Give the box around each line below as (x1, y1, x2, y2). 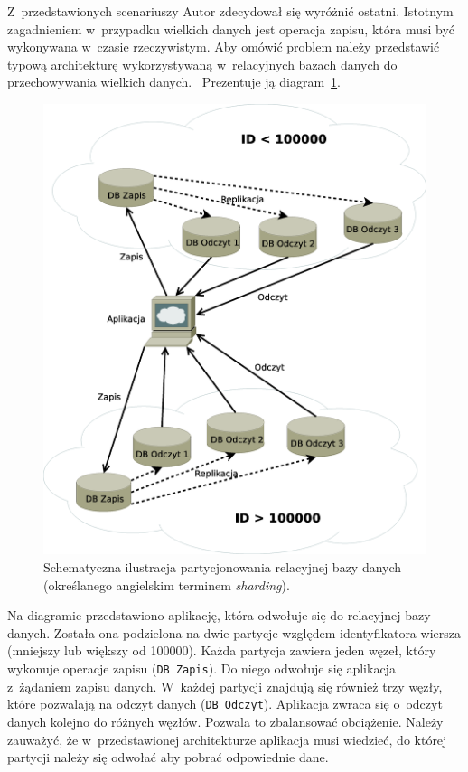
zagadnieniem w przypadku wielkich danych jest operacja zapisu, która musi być (7, 19, 455, 38)
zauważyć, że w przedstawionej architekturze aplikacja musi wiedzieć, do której (7, 730, 447, 748)
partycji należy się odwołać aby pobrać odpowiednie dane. (7, 748, 329, 767)
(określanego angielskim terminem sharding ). (43, 575, 290, 594)
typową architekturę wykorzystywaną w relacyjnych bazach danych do (7, 54, 398, 73)
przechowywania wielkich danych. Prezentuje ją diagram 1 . (7, 72, 341, 91)
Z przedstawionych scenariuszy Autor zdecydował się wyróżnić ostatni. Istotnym (7, 2, 454, 20)
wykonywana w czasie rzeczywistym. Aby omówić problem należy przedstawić (7, 37, 440, 56)
